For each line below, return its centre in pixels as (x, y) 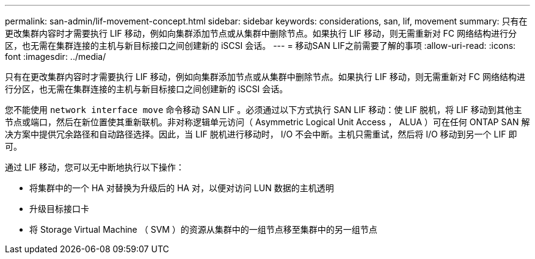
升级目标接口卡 (59, 209)
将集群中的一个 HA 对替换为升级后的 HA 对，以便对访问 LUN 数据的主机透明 (182, 188)
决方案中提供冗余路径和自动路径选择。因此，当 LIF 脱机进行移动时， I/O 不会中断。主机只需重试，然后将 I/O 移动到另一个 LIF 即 (261, 134)
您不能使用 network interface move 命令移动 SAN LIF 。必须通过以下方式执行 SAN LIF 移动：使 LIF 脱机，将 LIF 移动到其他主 (264, 110)
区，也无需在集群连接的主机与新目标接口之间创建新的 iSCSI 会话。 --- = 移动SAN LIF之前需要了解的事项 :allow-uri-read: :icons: (260, 46)
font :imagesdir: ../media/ (56, 57)
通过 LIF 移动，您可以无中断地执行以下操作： (95, 167)
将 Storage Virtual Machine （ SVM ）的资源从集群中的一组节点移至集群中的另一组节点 (203, 229)
